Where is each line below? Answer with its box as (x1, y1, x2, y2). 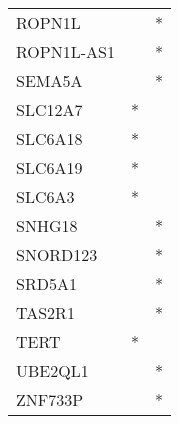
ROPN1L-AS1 (16, 40, 115, 63)
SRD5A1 (16, 272, 77, 295)
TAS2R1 (16, 301, 75, 324)
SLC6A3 (16, 185, 75, 208)
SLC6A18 (16, 127, 83, 150)
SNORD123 (16, 243, 98, 266)
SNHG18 (16, 214, 78, 237)
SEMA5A (16, 69, 83, 92)
